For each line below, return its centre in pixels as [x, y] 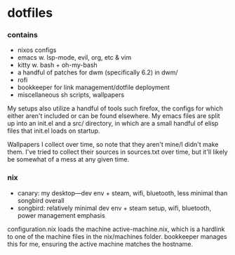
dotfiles [30, 13]
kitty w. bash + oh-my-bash [58, 65]
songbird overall [41, 200]
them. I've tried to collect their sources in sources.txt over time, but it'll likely [117, 152]
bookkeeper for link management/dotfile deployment [94, 87]
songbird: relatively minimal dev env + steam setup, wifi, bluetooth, [114, 208]
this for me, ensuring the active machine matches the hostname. [100, 244]
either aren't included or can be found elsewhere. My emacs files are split [114, 116]
